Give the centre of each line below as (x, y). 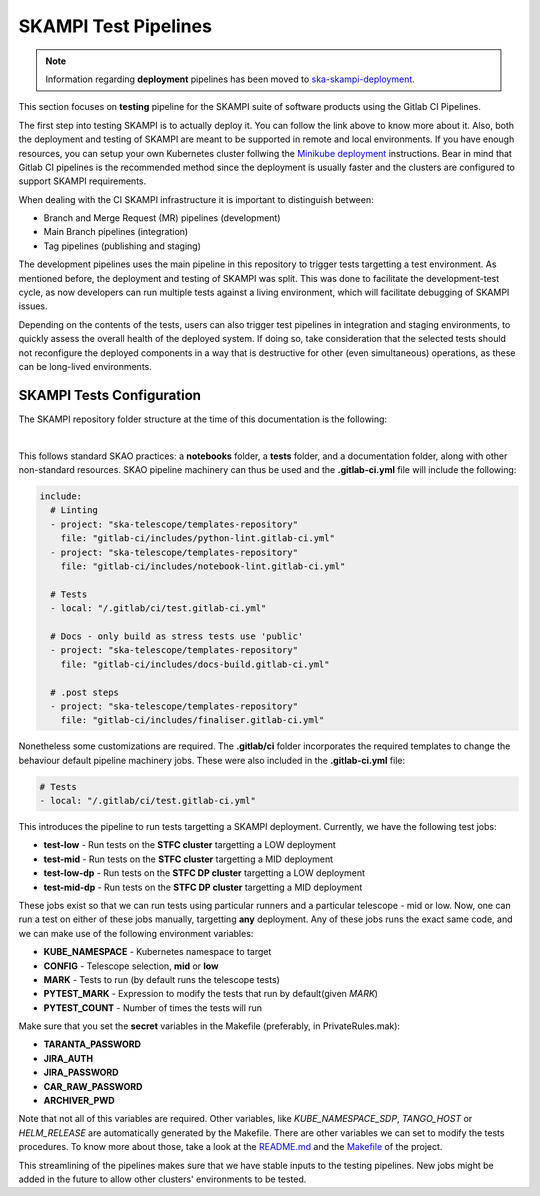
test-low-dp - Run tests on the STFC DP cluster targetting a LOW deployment (204, 873)
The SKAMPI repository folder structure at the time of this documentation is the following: (203, 419)
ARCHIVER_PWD (79, 1101)
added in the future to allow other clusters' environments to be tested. (162, 1179)
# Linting (74, 510)
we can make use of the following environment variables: (136, 933)
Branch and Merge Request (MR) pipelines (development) (162, 218)
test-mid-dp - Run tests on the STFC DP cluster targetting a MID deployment (203, 887)
